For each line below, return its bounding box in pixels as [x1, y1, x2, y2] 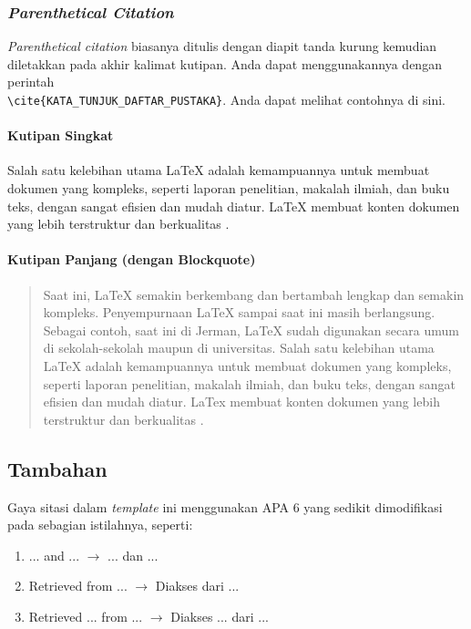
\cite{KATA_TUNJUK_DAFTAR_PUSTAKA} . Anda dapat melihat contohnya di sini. [7, 90, 445, 108]
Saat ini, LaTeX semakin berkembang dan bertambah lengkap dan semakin [43, 284, 465, 304]
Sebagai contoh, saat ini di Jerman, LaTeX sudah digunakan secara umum [43, 320, 459, 339]
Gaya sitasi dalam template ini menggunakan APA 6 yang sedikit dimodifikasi [7, 497, 443, 516]
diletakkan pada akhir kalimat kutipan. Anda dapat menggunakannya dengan [7, 54, 442, 73]
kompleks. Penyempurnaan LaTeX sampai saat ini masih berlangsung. [43, 303, 435, 322]
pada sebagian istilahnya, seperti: [7, 515, 193, 534]
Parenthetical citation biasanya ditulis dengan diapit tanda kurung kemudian [7, 36, 437, 56]
